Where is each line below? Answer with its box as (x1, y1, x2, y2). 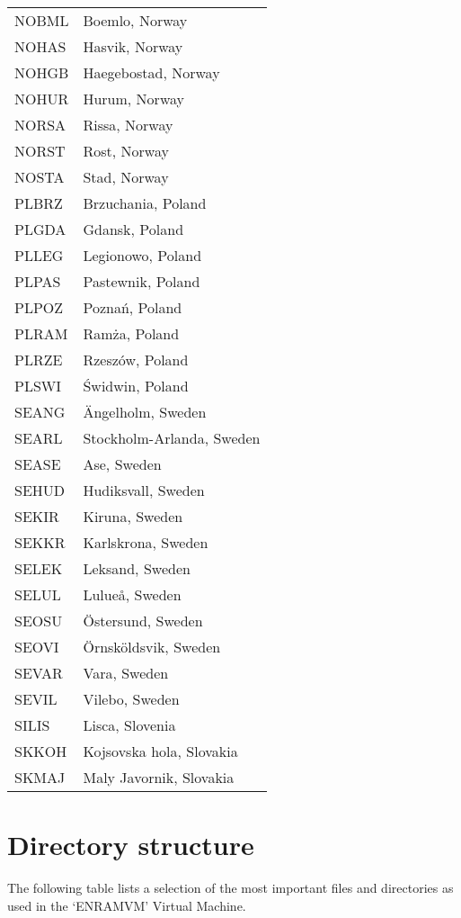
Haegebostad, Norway (83, 62, 220, 83)
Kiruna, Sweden (83, 506, 183, 526)
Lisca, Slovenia (83, 715, 176, 735)
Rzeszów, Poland (83, 349, 189, 370)
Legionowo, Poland (83, 245, 202, 265)
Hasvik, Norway (83, 36, 183, 57)
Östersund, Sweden (83, 610, 203, 631)
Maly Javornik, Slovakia (83, 767, 235, 787)
